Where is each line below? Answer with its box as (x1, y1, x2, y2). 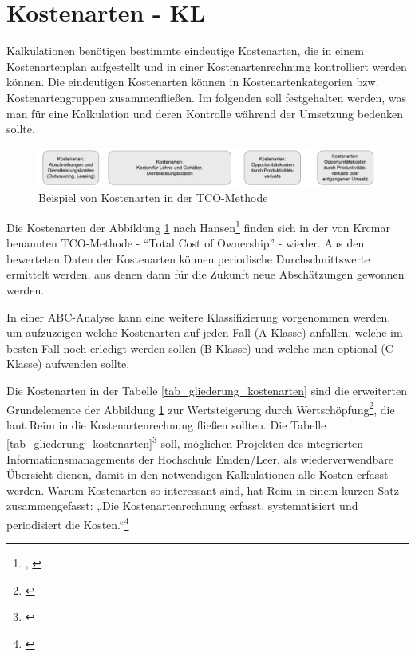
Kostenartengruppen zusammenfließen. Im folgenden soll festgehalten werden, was (6, 89, 406, 105)
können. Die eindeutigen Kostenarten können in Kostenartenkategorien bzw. (6, 73, 379, 90)
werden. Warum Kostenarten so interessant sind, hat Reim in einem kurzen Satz (6, 481, 399, 498)
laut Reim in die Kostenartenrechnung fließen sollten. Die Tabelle (6, 416, 326, 433)
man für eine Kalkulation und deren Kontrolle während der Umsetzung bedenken (6, 105, 403, 121)
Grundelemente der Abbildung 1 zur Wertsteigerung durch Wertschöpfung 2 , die (6, 398, 395, 417)
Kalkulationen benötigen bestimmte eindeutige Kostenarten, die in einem (6, 42, 364, 59)
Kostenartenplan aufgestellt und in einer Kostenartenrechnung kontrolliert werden (6, 57, 407, 74)
